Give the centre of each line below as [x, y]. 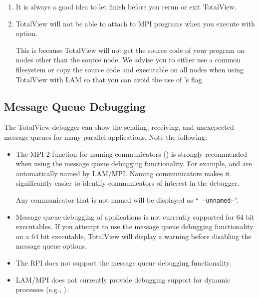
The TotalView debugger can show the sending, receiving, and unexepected [119, 127]
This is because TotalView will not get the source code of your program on [130, 50]
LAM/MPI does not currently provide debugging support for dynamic [123, 279]
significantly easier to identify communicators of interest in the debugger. [128, 183]
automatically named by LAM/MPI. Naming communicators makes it [123, 173]
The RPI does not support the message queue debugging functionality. [124, 262]
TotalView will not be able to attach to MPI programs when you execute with [135, 23]
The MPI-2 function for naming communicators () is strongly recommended [131, 153]
